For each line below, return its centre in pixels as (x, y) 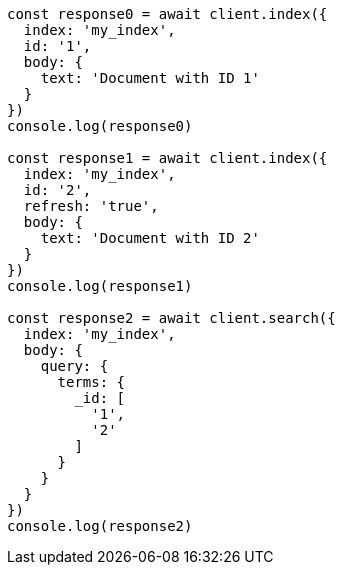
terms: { (91, 382)
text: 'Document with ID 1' (150, 78)
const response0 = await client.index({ (167, 14)
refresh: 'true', (91, 206)
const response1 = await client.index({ (167, 158)
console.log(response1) (100, 286)
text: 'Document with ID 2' (150, 238)
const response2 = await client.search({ (171, 318)
